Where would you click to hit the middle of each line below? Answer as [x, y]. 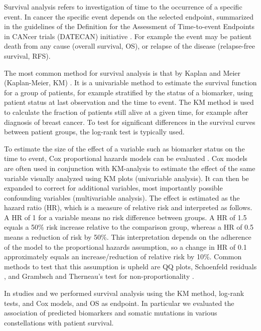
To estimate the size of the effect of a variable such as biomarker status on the [124, 148]
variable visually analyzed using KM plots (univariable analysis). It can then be [126, 178]
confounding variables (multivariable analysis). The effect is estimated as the [122, 197]
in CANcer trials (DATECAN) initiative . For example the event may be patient [128, 36]
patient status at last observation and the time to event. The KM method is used [129, 102]
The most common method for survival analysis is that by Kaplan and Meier [122, 72]
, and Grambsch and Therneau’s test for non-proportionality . [99, 276]
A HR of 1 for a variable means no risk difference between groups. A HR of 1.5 [125, 217]
